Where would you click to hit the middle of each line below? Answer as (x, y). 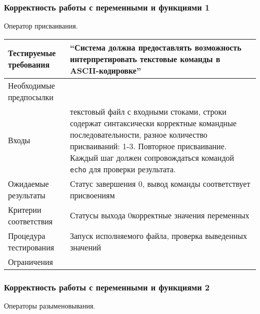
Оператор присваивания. (41, 26)
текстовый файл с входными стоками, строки (148, 111)
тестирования (31, 247)
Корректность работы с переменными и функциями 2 (107, 287)
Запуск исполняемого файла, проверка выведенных (158, 235)
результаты (27, 195)
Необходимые (31, 85)
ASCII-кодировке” (105, 70)
